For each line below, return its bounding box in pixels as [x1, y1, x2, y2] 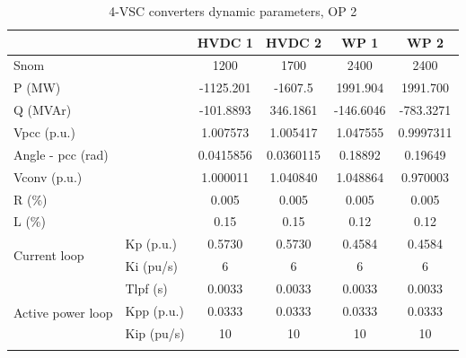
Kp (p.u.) [125, 234, 178, 253]
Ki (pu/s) [125, 257, 178, 275]
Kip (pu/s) [125, 323, 185, 342]
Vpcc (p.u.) [13, 122, 75, 141]
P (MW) [13, 78, 61, 97]
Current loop [13, 245, 84, 264]
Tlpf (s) [125, 278, 168, 297]
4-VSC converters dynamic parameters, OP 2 [109, 2, 357, 20]
